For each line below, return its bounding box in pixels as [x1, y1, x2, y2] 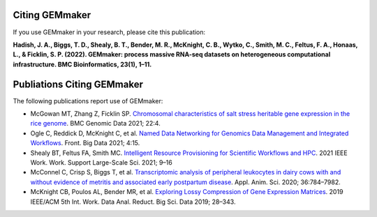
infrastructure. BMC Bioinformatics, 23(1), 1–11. [13, 60, 152, 68]
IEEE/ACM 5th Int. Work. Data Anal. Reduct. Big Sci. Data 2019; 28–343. [30, 197, 236, 206]
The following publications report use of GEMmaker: [13, 96, 163, 105]
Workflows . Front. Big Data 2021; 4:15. [30, 139, 140, 147]
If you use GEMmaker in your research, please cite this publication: [13, 28, 206, 36]
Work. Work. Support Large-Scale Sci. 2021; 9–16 [30, 158, 172, 167]
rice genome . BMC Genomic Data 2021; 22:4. [30, 119, 161, 128]
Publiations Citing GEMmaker [13, 78, 143, 90]
